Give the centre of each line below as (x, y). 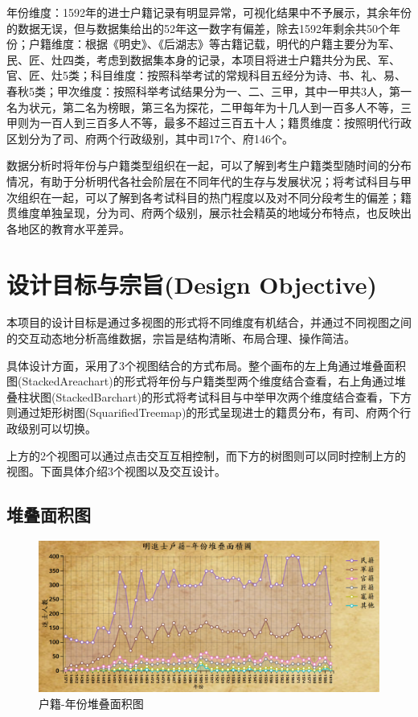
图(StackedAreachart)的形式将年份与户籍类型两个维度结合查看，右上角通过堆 (206, 381)
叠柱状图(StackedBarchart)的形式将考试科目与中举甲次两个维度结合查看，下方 (209, 396)
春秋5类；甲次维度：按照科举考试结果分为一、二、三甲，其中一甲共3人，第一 (209, 91)
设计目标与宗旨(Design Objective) (192, 284)
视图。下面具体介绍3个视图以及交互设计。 (116, 471)
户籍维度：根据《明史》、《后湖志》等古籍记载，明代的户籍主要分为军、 (214, 44)
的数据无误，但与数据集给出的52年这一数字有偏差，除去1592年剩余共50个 (198, 28)
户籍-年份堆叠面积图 (91, 703)
